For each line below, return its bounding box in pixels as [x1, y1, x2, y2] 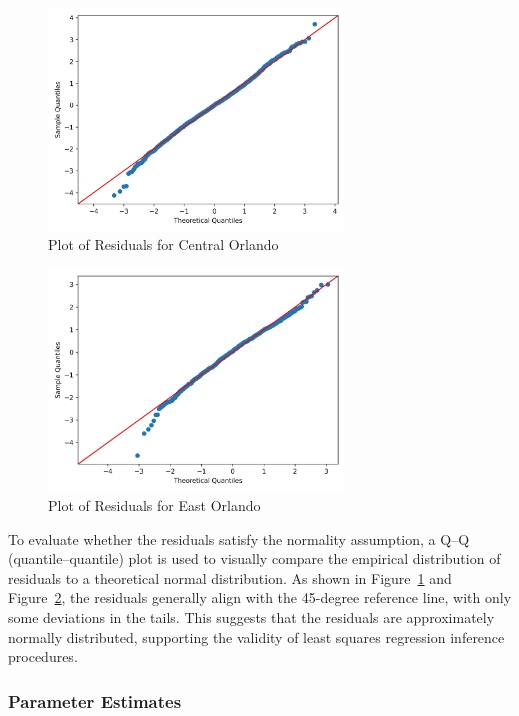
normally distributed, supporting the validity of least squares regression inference [8, 626, 505, 647]
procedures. [8, 646, 78, 667]
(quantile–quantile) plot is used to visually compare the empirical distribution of [8, 548, 501, 569]
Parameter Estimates [8, 688, 182, 713]
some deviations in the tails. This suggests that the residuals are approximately [8, 606, 495, 627]
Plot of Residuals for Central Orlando [48, 234, 279, 255]
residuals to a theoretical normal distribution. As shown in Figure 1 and [8, 567, 452, 588]
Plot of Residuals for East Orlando [48, 494, 261, 515]
